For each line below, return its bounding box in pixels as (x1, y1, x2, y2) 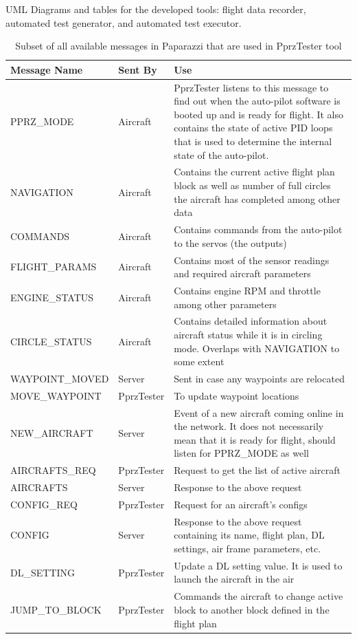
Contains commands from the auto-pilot (174, 222, 343, 237)
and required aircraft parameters (174, 266, 311, 281)
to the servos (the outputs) (174, 235, 287, 250)
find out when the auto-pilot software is (174, 94, 341, 108)
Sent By (118, 62, 157, 76)
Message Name (10, 62, 83, 76)
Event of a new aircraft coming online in (174, 405, 344, 420)
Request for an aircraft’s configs (174, 497, 308, 511)
